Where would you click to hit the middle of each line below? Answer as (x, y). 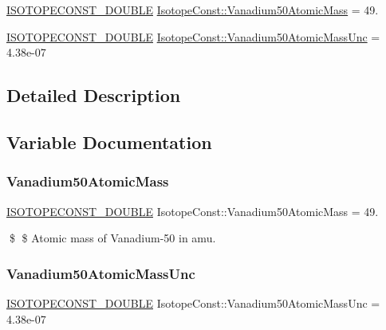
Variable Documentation (109, 141)
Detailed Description (94, 95)
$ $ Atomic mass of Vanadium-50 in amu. (112, 238)
